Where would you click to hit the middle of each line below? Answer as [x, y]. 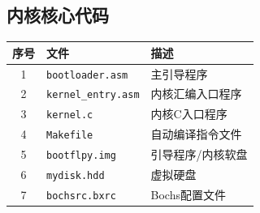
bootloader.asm [87, 75]
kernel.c [70, 115]
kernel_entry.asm [93, 95]
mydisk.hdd [76, 176]
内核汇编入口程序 [196, 94]
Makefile [70, 136]
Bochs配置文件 [188, 195]
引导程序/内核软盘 [199, 154]
